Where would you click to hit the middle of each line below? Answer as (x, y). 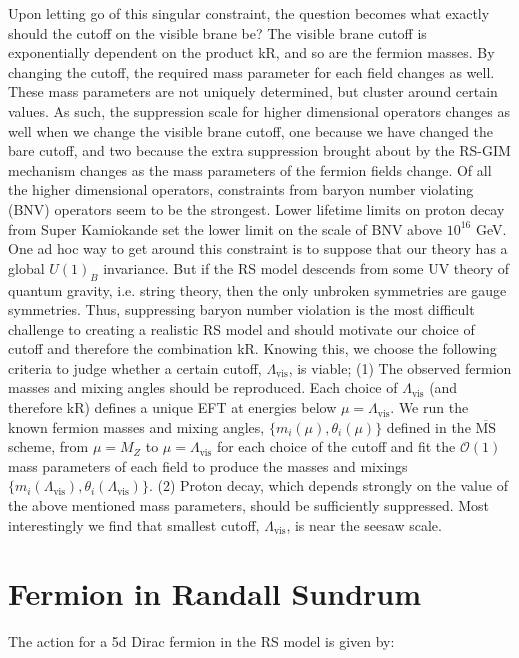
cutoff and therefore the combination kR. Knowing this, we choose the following (252, 348)
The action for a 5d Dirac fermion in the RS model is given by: (201, 641)
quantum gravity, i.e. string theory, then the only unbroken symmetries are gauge (257, 289)
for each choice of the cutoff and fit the (336, 446)
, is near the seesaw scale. (364, 524)
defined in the (428, 426)
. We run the (429, 407)
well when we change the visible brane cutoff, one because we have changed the (251, 130)
